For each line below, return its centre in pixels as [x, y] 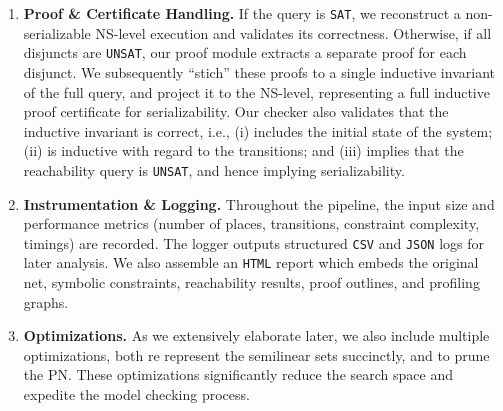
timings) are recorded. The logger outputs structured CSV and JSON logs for [254, 242]
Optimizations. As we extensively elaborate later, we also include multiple [256, 335]
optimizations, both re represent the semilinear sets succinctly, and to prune [256, 354]
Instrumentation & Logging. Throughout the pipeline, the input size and [259, 203]
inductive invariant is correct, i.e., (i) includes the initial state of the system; [258, 130]
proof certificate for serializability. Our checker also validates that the [236, 111]
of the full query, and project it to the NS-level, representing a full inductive [256, 91]
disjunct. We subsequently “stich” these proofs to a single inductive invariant [259, 71]
